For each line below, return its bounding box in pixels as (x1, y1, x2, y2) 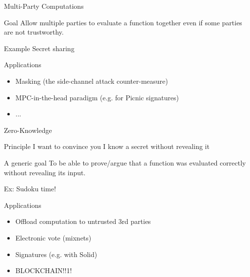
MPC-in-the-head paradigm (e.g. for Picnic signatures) (15, 92, 179, 102)
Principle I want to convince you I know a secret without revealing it (4, 141, 210, 151)
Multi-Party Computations (4, 1, 84, 11)
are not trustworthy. (4, 27, 64, 37)
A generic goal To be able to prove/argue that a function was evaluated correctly (4, 157, 246, 167)
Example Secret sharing (4, 43, 75, 53)
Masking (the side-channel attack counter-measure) (15, 75, 168, 86)
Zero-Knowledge (4, 125, 52, 135)
